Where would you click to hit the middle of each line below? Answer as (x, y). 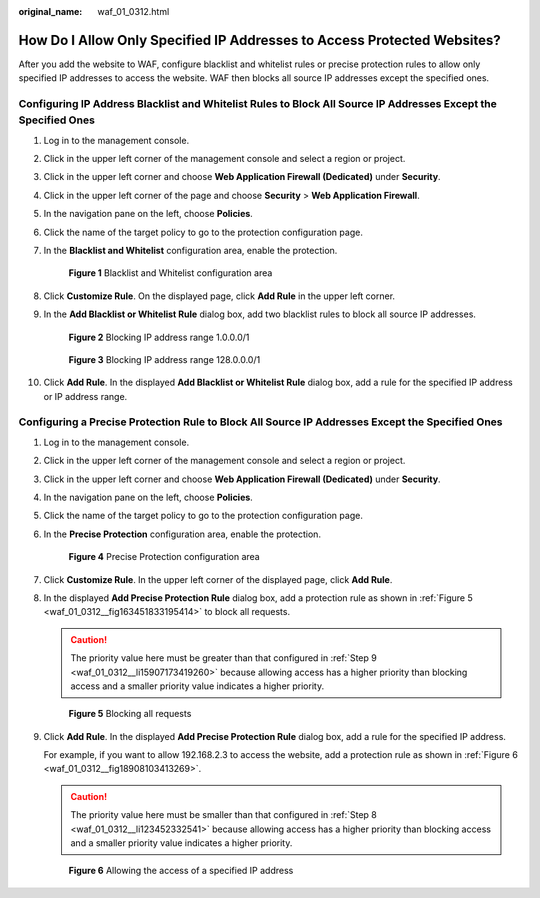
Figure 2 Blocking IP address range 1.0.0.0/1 (159, 337)
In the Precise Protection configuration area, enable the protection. (182, 534)
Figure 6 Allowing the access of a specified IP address (181, 871)
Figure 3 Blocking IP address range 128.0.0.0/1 (164, 359)
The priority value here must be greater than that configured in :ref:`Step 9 (223, 658)
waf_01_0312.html (133, 11)
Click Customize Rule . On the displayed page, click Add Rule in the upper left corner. (219, 296)
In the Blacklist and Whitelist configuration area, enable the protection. (190, 250)
